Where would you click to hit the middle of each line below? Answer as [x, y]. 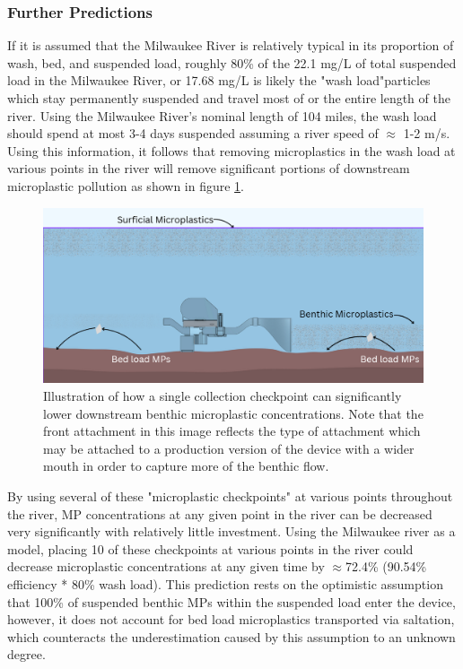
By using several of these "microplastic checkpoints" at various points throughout [230, 495]
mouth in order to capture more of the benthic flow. [186, 466]
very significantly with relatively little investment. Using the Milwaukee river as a [231, 531]
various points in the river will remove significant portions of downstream [209, 168]
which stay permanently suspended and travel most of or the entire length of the [229, 98]
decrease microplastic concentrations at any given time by [166, 566]
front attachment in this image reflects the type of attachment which [232, 431]
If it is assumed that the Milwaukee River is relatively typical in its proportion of [231, 45]
